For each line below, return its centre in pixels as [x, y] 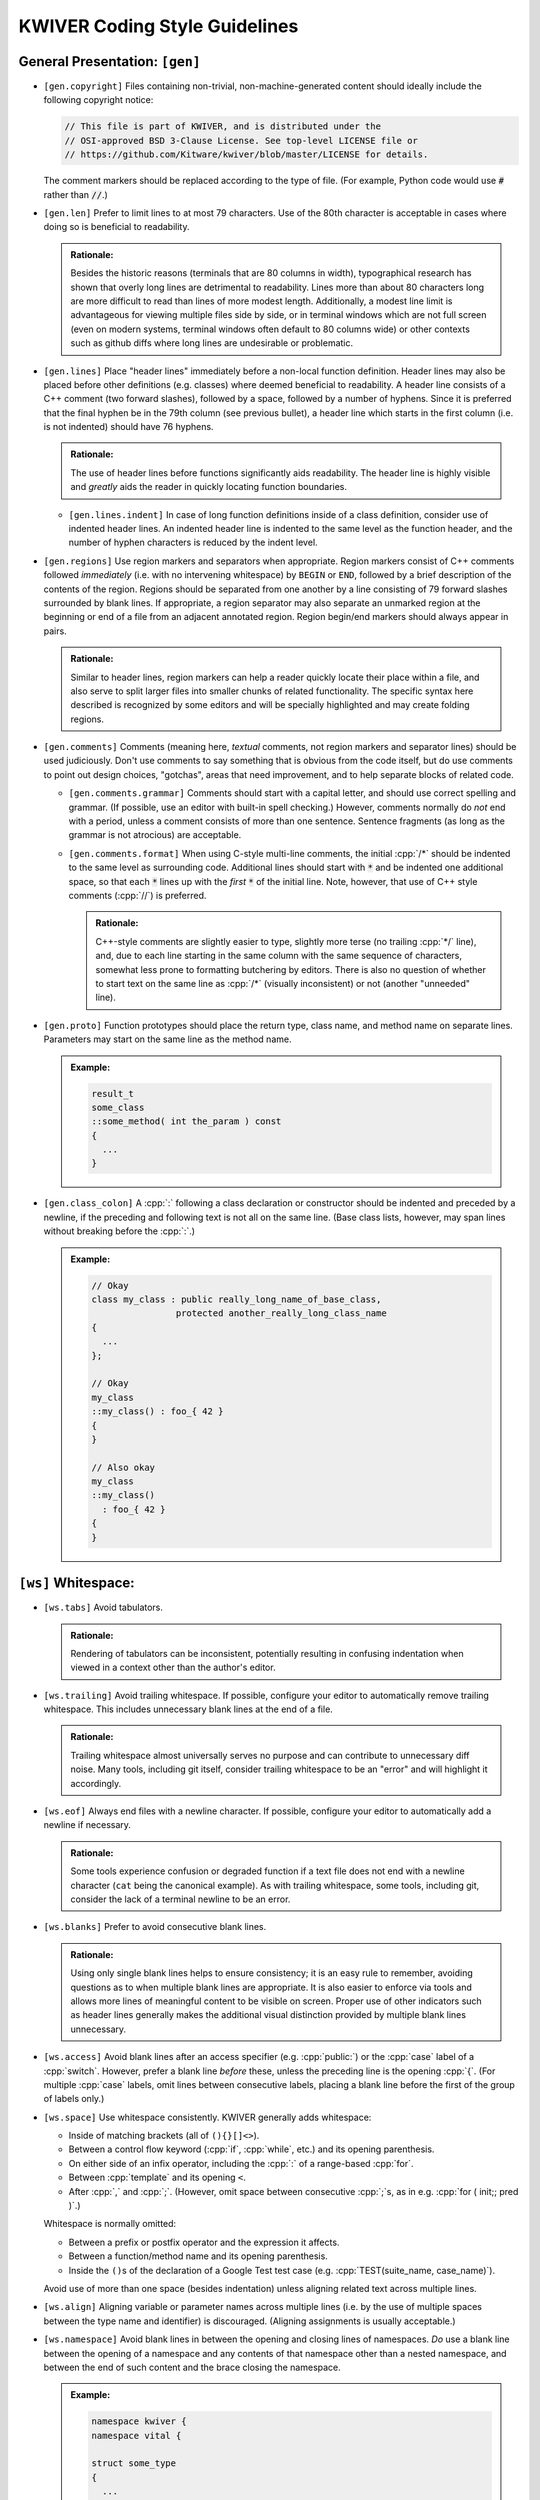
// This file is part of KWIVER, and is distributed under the [223, 126]
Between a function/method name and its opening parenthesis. [198, 2256]
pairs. [55, 631]
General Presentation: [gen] [109, 61]
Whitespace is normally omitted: [110, 2224]
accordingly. [96, 1783]
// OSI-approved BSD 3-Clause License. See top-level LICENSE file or [241, 140]
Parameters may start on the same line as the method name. [167, 1039]
